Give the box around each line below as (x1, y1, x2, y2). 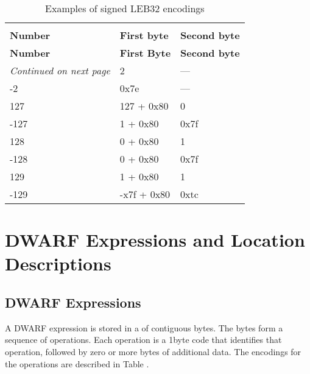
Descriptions (5, 251, 111, 276)
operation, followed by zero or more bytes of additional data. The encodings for (5, 345, 301, 358)
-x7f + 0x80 (119, 187, 171, 201)
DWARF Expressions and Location (5, 227, 305, 252)
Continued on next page (10, 63, 110, 77)
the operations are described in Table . (5, 357, 149, 370)
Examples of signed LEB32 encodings (45, 1, 205, 15)
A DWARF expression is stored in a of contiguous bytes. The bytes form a (5, 321, 283, 334)
